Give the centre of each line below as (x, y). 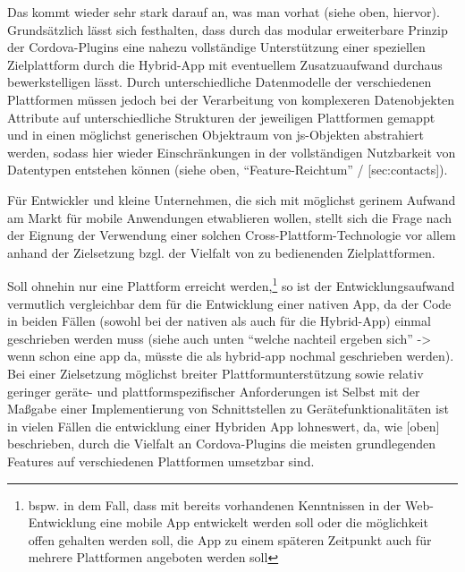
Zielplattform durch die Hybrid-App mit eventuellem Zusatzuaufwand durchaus (225, 64)
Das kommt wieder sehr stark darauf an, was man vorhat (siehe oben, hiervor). (224, 12)
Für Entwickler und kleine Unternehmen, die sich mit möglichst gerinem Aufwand (232, 199)
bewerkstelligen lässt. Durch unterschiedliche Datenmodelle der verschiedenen (220, 82)
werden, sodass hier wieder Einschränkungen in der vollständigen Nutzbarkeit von (232, 152)
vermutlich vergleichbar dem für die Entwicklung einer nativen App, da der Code (229, 303)
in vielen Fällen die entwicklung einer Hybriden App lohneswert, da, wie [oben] (224, 426)
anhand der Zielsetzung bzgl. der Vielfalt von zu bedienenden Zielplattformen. (221, 252)
